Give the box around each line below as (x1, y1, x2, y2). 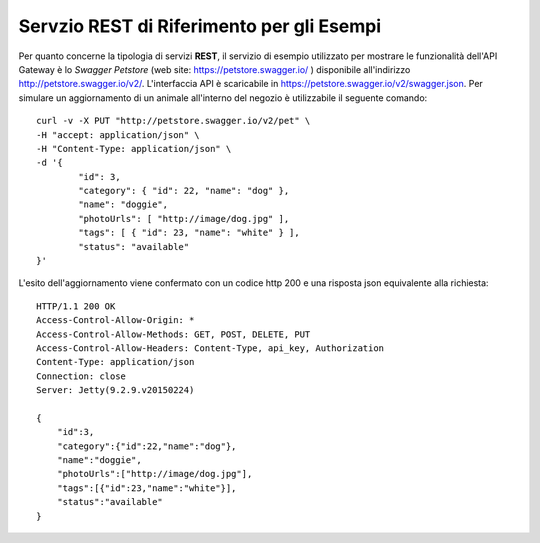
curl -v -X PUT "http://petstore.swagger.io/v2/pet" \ (36, 115, 311, 127)
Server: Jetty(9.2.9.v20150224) (36, 385, 195, 396)
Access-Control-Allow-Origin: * (36, 315, 195, 326)
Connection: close (36, 370, 127, 382)
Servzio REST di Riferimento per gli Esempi (18, 15, 382, 37)
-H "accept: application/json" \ (36, 129, 200, 140)
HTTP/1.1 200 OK (36, 300, 116, 312)
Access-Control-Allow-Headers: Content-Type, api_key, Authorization (36, 342, 385, 354)
